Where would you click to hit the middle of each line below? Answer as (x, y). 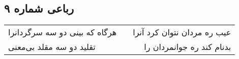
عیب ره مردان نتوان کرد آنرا (182, 32)
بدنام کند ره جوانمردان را (188, 47)
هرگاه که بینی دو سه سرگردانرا (63, 32)
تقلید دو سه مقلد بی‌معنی (52, 47)
